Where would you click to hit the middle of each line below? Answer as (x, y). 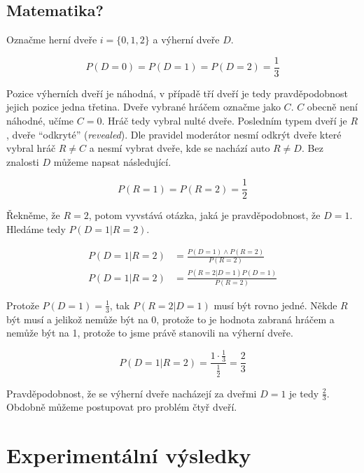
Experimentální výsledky (129, 455)
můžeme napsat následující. (112, 161)
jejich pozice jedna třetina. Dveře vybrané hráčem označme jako (143, 107)
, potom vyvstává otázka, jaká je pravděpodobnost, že (204, 215)
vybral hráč (31, 148)
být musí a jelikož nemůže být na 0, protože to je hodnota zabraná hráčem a (170, 319)
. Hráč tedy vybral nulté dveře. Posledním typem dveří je (224, 121)
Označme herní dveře (52, 40)
